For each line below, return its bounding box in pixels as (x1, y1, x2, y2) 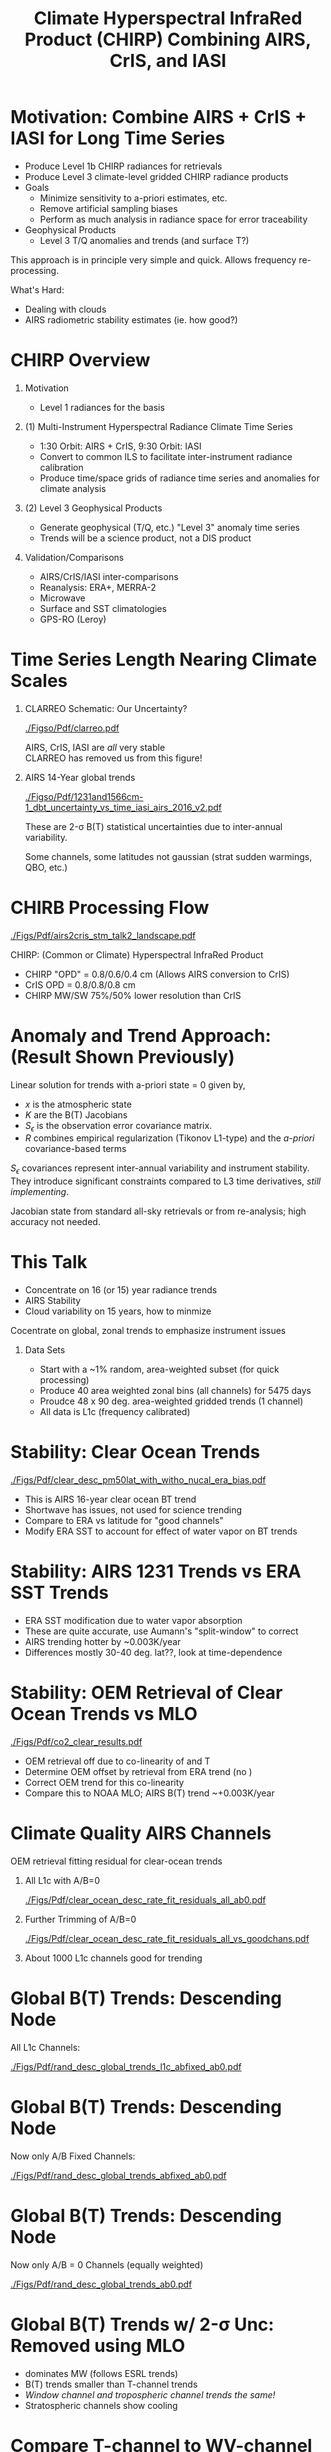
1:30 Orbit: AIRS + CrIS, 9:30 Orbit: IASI (39, 440, 202, 452)
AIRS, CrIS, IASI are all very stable (24, 741, 166, 753)
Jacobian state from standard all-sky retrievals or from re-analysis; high (10, 1205, 307, 1217)
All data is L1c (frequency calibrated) (39, 1406, 191, 1418)
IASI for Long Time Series (10, 127, 226, 150)
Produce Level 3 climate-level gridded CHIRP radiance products (24, 170, 289, 182)
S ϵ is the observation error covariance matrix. (24, 1119, 213, 1134)
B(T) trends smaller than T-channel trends (24, 2378, 198, 2390)
